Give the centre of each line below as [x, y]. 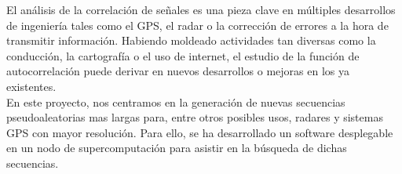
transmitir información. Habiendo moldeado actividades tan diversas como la [191, 40]
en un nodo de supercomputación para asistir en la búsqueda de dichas [177, 148]
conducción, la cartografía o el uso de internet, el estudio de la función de [183, 55]
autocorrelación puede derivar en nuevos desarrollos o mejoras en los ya [178, 71]
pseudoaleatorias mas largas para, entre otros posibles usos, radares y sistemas [195, 117]
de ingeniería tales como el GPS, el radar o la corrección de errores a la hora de [197, 25]
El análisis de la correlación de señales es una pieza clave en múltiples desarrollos [201, 9]
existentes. [31, 86]
